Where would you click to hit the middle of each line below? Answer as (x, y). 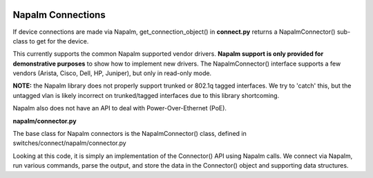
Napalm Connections (59, 15)
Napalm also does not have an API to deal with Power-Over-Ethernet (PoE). (120, 108)
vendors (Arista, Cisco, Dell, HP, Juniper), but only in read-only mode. (112, 73)
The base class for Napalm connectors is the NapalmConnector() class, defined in (130, 134)
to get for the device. (59, 41)
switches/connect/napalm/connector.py (70, 143)
